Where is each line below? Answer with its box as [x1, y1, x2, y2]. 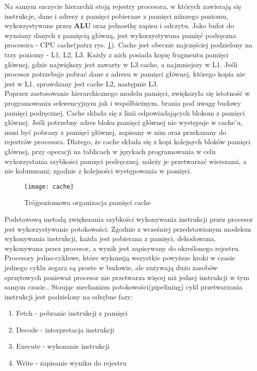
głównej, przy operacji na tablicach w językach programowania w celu [4, 146, 216, 156]
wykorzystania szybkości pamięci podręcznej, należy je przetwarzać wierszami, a [4, 156, 247, 166]
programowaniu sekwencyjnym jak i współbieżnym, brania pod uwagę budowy [4, 97, 241, 108]
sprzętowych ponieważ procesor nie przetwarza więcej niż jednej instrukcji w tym [4, 272, 250, 282]
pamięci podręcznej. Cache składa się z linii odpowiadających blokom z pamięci [4, 107, 245, 118]
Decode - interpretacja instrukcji [16, 324, 115, 334]
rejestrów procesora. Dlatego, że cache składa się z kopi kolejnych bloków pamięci [4, 136, 251, 147]
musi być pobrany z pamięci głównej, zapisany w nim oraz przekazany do [4, 126, 226, 137]
